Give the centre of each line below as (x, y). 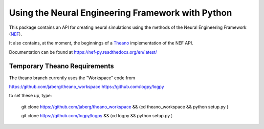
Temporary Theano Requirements (62, 66)
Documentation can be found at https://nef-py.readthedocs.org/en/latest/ (83, 52)
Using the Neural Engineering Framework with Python (121, 13)
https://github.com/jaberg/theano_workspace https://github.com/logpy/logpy (87, 87)
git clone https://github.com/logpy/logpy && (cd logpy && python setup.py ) (97, 116)
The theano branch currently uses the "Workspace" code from (72, 78)
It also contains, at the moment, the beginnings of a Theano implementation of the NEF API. (101, 43)
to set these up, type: (31, 96)
